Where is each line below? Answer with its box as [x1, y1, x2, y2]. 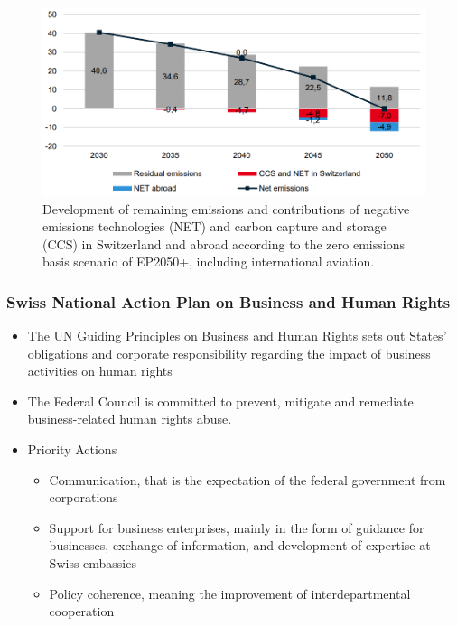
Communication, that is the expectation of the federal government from [49, 470, 446, 489]
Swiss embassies [49, 554, 136, 573]
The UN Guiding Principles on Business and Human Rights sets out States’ [27, 326, 447, 345]
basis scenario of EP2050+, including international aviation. [42, 252, 375, 271]
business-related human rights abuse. [27, 409, 232, 428]
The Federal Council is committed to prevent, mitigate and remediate [27, 391, 414, 410]
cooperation [49, 602, 115, 621]
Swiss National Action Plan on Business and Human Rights [6, 290, 451, 313]
